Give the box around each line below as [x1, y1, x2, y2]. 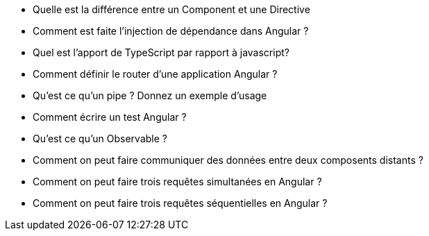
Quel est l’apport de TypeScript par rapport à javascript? [33, 47, 289, 58]
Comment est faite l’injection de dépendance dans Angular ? [33, 25, 309, 37]
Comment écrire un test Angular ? [33, 111, 187, 123]
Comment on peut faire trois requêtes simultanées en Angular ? [33, 176, 322, 187]
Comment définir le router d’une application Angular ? [33, 68, 278, 80]
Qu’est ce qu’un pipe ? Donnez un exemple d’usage [33, 90, 267, 101]
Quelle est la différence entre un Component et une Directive [33, 3, 310, 15]
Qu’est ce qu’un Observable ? [33, 133, 167, 144]
